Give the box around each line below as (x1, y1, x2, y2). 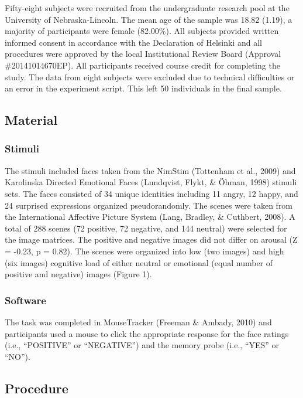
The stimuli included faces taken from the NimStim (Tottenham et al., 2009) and (5, 164, 296, 176)
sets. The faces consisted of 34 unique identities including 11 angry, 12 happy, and (5, 187, 298, 199)
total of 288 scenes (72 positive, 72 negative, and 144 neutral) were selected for (5, 222, 287, 234)
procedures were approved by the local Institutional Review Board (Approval (5, 47, 281, 60)
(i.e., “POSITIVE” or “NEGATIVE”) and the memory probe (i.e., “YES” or (5, 339, 280, 351)
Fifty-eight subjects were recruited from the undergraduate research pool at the (5, 2, 290, 13)
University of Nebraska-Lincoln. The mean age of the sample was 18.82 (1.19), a (5, 13, 292, 25)
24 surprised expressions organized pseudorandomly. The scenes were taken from (5, 199, 293, 211)
